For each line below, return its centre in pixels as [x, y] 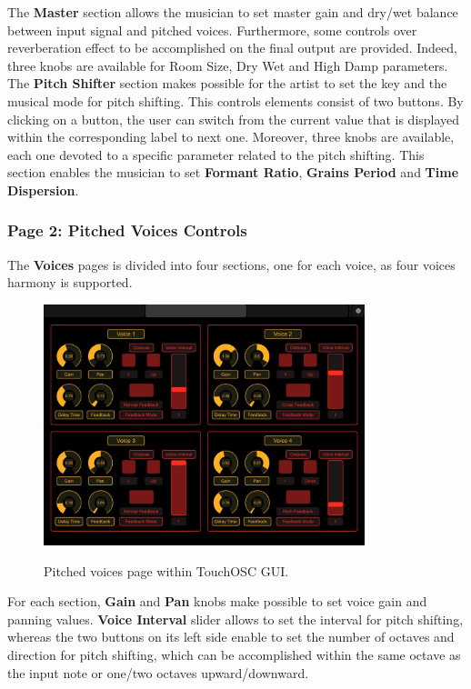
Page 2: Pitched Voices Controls [127, 230]
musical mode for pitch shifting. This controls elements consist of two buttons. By [235, 100]
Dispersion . [43, 190]
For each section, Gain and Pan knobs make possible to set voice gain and [217, 601]
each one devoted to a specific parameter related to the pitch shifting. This [216, 154]
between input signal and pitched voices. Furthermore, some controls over [212, 30]
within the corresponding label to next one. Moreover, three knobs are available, [231, 137]
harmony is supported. [70, 282]
